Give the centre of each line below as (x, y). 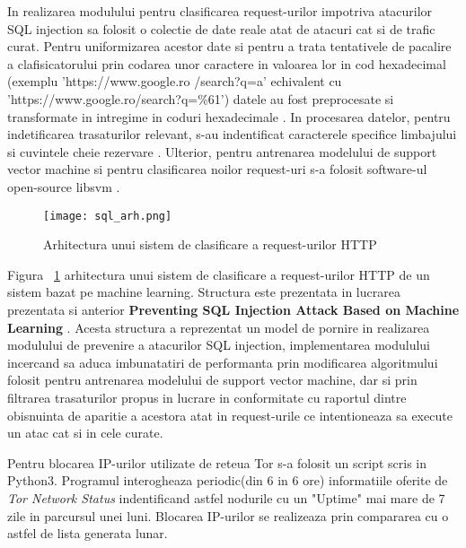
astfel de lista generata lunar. (88, 533)
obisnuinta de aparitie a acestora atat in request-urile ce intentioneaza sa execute (230, 415)
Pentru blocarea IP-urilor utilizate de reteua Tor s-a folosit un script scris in (217, 462)
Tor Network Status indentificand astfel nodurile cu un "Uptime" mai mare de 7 (226, 497)
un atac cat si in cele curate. (85, 433)
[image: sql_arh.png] (108, 216)
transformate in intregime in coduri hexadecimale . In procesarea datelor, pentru (229, 116)
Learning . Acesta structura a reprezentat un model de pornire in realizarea (219, 327)
